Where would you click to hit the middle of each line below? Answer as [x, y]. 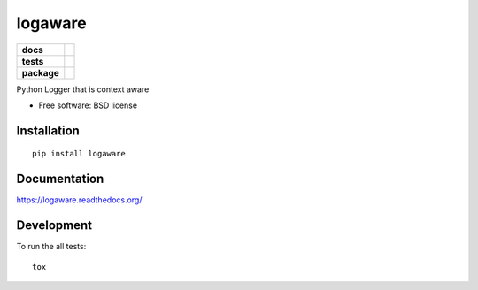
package [40, 72]
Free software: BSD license [88, 105]
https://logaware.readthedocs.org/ [79, 200]
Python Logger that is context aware [83, 89]
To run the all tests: [51, 247]
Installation [48, 130]
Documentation [60, 179]
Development [54, 225]
